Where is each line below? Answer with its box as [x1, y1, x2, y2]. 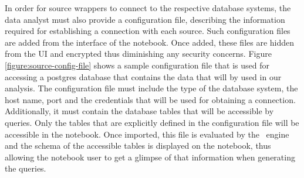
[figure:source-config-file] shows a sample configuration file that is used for [5, 59, 269, 71]
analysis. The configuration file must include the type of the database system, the [5, 82, 298, 94]
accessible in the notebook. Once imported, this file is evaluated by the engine [5, 128, 289, 140]
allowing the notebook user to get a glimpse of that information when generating [5, 150, 295, 163]
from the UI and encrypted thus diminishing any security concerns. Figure [5, 47, 272, 60]
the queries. [5, 162, 46, 174]
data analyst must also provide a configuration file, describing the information [5, 13, 285, 25]
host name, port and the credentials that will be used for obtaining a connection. [5, 93, 296, 105]
